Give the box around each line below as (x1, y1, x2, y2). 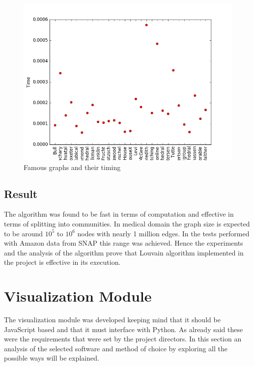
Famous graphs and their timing (24, 162, 121, 172)
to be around (4, 228, 43, 238)
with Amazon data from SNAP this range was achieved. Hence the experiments (4, 238, 243, 248)
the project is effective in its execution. (4, 257, 121, 267)
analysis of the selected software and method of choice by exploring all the (4, 343, 227, 353)
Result (4, 186, 38, 201)
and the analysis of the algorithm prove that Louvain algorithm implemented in (4, 247, 244, 257)
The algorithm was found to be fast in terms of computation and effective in (4, 209, 234, 219)
